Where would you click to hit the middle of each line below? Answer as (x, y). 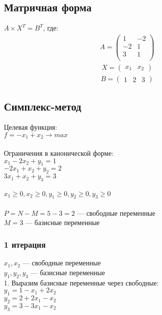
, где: (50, 28)
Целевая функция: (31, 127)
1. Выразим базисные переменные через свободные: (81, 282)
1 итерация (25, 244)
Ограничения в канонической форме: (59, 153)
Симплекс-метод (43, 106)
